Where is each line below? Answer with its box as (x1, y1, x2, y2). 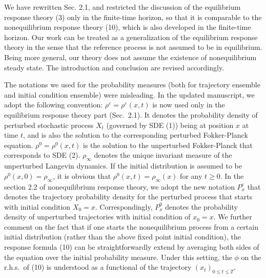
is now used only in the (152, 99, 225, 110)
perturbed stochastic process (4, 119, 94, 130)
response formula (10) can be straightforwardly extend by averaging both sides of (4, 242, 259, 252)
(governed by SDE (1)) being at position (106, 119, 234, 130)
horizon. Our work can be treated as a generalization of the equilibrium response (4, 31, 258, 42)
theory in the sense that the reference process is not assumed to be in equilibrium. (4, 42, 262, 52)
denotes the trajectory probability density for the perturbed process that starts (4, 191, 253, 202)
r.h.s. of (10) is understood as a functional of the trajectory (4, 262, 192, 272)
